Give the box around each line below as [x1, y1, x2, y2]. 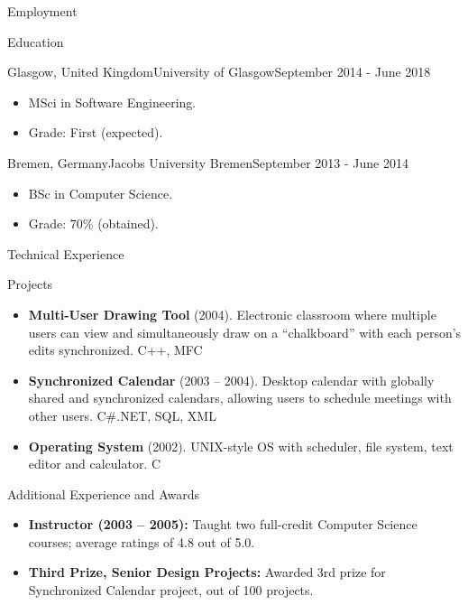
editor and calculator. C [28, 454, 161, 473]
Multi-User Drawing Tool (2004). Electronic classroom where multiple [28, 304, 436, 323]
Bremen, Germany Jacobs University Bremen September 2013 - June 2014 [7, 153, 408, 172]
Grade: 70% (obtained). [28, 214, 159, 233]
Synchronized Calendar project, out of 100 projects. [28, 581, 314, 600]
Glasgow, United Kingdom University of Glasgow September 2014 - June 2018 [7, 62, 431, 81]
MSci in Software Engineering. [28, 92, 197, 111]
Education [7, 32, 64, 51]
